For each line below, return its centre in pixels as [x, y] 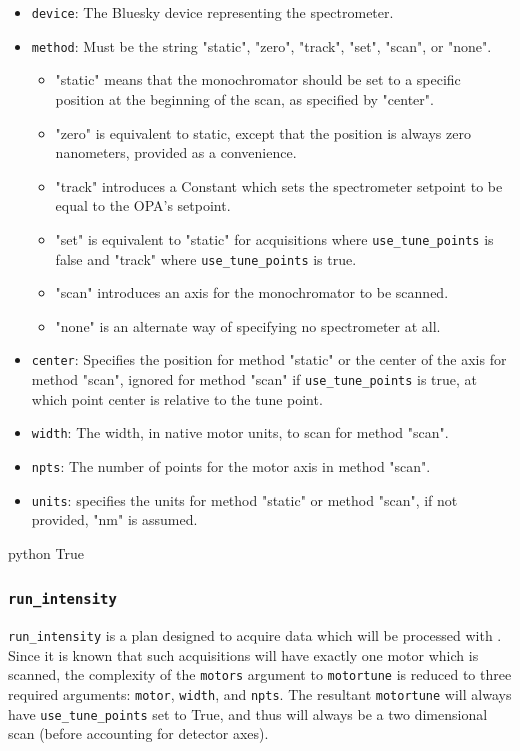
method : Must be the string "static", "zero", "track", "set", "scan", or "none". [261, 45]
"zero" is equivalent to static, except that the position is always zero [263, 132]
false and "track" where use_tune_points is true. [206, 258]
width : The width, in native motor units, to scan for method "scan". [240, 432]
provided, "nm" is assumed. [114, 519]
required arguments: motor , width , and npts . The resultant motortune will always [260, 694]
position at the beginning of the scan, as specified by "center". [244, 98]
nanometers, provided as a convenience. [176, 152]
